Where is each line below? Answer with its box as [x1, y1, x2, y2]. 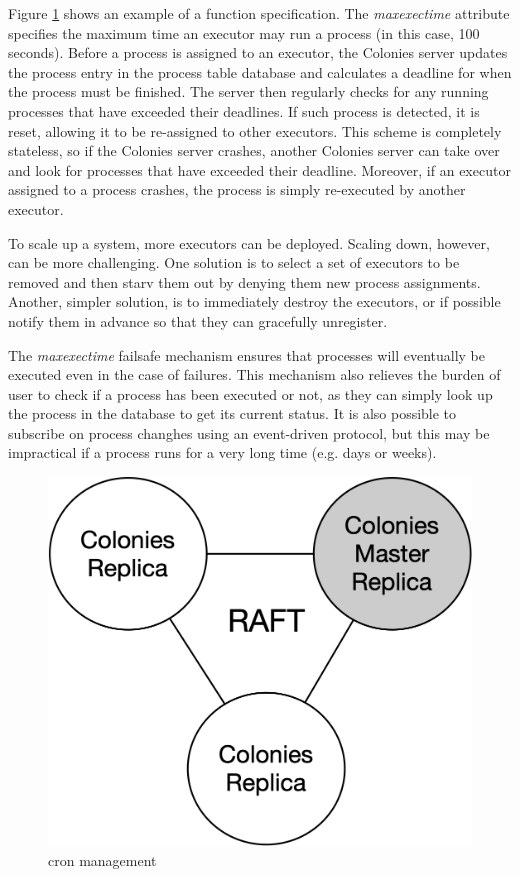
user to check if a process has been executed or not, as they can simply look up [8, 383, 493, 404]
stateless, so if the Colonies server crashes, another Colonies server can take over [8, 140, 500, 161]
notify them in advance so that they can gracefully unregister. [8, 310, 388, 331]
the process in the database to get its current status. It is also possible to [8, 403, 457, 424]
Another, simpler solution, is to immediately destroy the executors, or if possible [8, 291, 501, 312]
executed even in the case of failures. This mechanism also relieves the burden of [8, 364, 501, 385]
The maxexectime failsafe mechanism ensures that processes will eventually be [8, 344, 486, 365]
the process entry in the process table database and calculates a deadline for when [8, 61, 512, 82]
